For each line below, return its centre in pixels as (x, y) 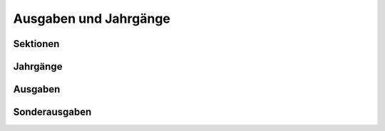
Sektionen (36, 44)
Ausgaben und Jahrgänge (92, 19)
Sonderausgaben (52, 112)
